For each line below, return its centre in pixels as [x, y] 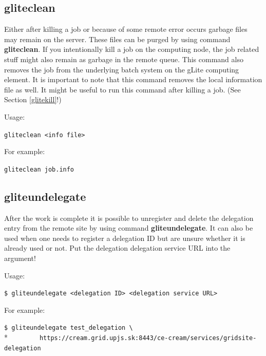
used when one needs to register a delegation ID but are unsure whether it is [125, 238]
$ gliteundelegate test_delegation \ [69, 328]
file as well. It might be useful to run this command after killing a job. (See [122, 89]
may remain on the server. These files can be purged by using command [117, 39]
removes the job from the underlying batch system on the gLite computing [122, 69]
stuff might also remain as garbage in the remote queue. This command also [124, 59]
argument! [20, 258]
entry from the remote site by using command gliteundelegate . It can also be [129, 228]
